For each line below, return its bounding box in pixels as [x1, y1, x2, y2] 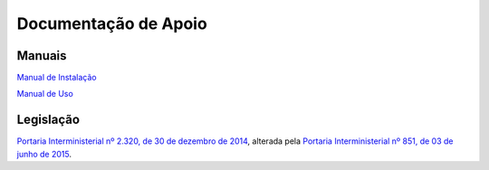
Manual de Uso [16, 89, 74, 99]
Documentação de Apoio [16, 14, 207, 33]
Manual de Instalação [16, 72, 97, 83]
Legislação [16, 112, 81, 127]
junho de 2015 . [16, 148, 72, 159]
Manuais [16, 48, 67, 63]
